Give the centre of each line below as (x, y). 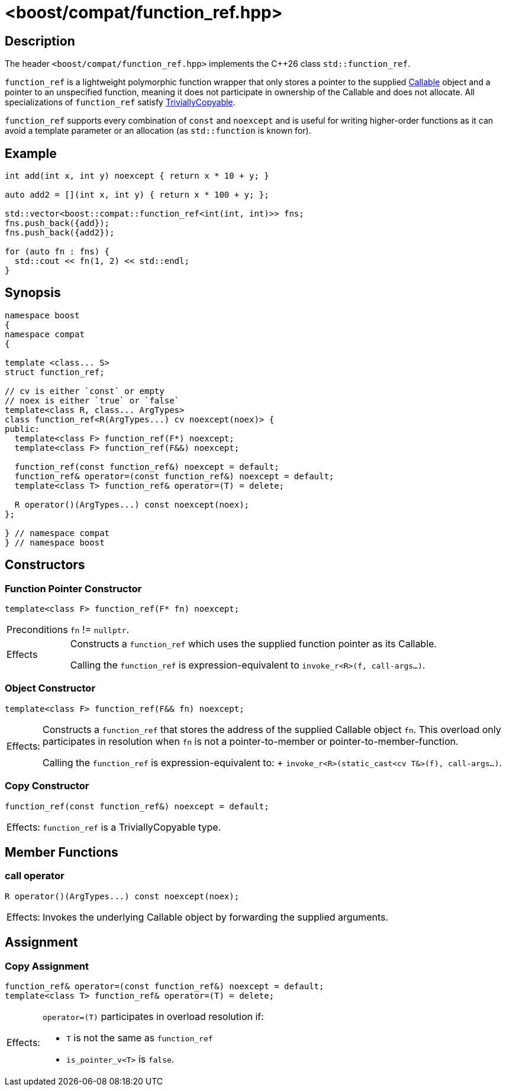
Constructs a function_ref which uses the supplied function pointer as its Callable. (253, 644)
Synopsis (33, 293)
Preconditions (37, 630)
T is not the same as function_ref (139, 1038)
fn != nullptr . (100, 630)
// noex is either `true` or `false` (92, 400)
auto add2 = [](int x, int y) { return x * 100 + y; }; (137, 195)
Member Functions (62, 852)
